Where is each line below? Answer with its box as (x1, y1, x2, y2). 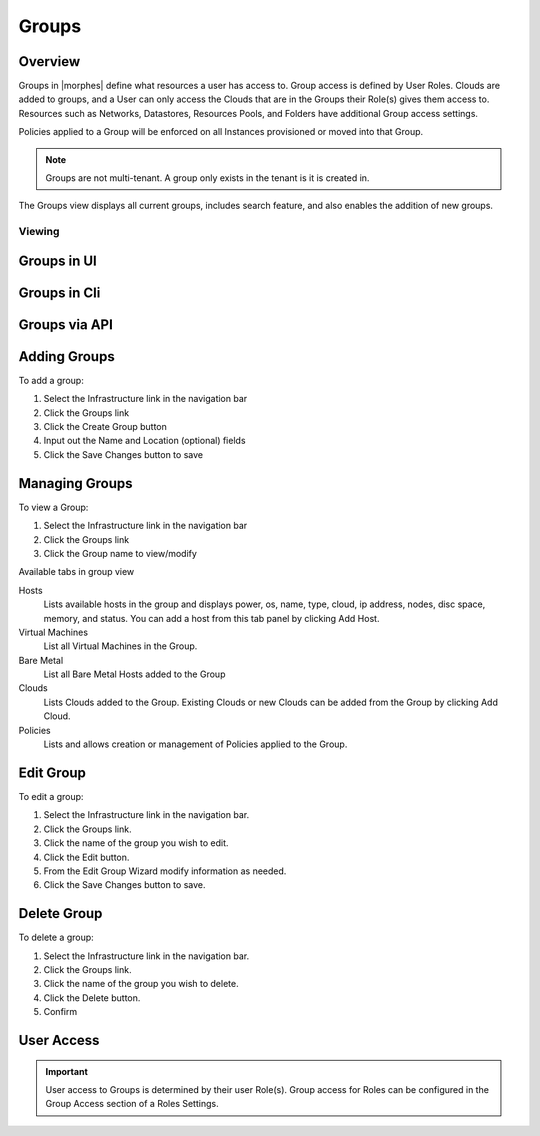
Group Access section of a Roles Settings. (45, 1098, 219, 1110)
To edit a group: (18, 790, 84, 802)
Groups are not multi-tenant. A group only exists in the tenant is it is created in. (45, 172, 370, 184)
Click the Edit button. (43, 851, 130, 863)
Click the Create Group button (43, 421, 167, 433)
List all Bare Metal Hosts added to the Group (43, 668, 226, 680)
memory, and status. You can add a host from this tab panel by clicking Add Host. (43, 612, 380, 624)
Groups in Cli (18, 284, 101, 301)
